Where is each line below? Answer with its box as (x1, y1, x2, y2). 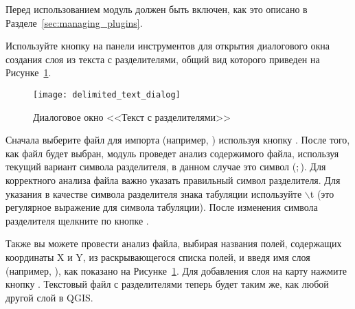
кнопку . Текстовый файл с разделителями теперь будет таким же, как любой (5, 277, 329, 291)
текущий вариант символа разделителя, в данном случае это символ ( (5, 159, 297, 174)
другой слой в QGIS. (5, 290, 93, 304)
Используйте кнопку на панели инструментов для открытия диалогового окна (5, 38, 330, 53)
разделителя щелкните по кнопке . (5, 213, 149, 227)
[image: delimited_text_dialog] (33, 89, 181, 100)
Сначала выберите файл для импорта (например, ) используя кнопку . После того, (5, 133, 350, 147)
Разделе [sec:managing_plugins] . (5, 15, 143, 30)
